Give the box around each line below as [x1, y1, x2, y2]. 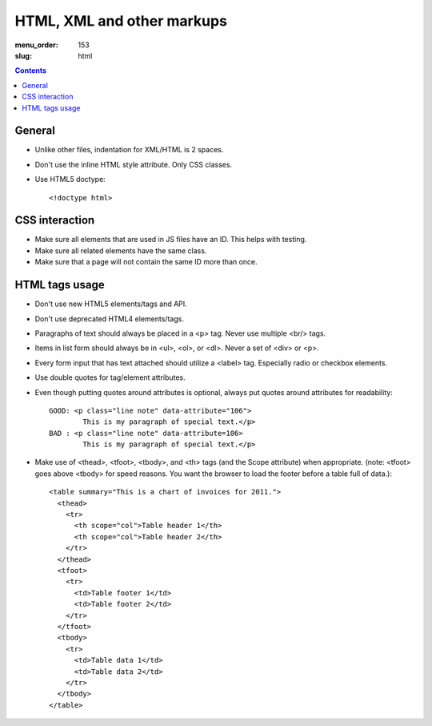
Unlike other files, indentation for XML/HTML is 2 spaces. [34, 145, 224, 155]
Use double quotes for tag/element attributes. [34, 373, 186, 382]
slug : [14, 50, 32, 60]
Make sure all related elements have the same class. [34, 245, 207, 256]
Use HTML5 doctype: [34, 175, 106, 184]
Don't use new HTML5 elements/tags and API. [34, 299, 187, 309]
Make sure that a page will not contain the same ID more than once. [34, 257, 258, 267]
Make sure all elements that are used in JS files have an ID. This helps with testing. [34, 235, 307, 244]
